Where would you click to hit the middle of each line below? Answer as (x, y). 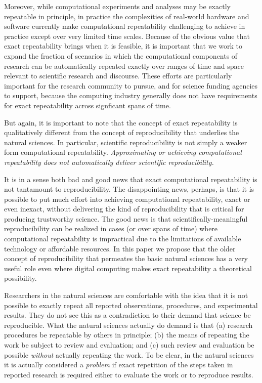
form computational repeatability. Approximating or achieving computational (123, 152)
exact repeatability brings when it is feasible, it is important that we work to (123, 46)
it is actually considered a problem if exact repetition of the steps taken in (119, 365)
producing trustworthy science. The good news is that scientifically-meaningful (126, 218)
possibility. (20, 278)
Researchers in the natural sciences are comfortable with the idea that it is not (126, 295)
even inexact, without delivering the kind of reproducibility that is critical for (124, 209)
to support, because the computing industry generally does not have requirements (131, 95)
